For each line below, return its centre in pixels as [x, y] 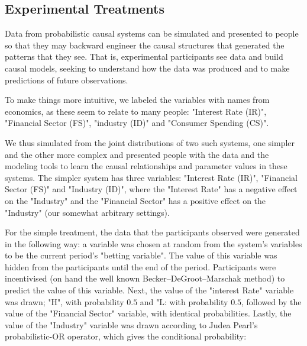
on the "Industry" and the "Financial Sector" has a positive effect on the [135, 200]
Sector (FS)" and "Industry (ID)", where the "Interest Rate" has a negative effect [151, 189]
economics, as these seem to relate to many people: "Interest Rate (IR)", [136, 111]
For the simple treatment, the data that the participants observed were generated [152, 232]
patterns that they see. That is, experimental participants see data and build [144, 56]
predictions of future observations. [67, 80]
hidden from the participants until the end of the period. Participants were [140, 266]
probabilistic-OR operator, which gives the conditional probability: [126, 336]
